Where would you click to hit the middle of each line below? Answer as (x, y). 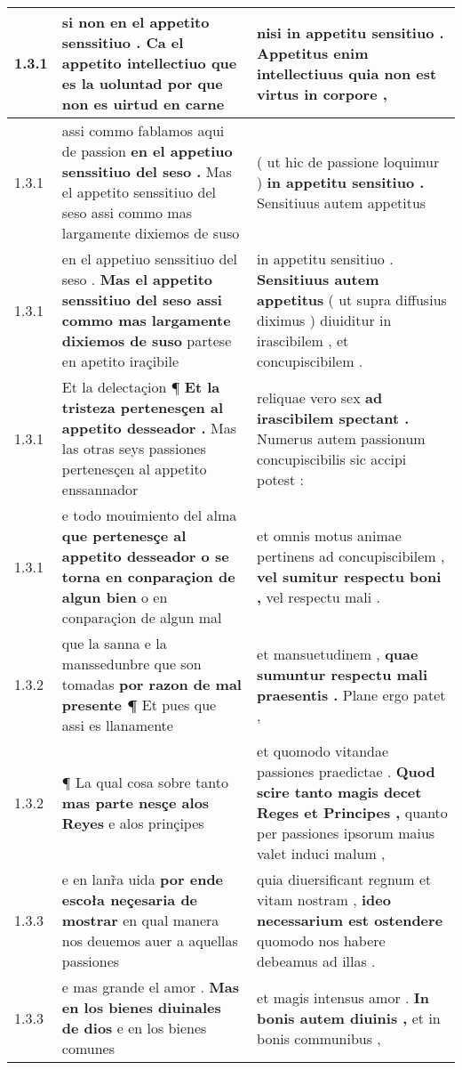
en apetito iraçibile (120, 361)
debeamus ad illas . (316, 961)
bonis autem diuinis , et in (349, 1017)
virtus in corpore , (322, 93)
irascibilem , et (303, 340)
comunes (88, 1048)
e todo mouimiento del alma (149, 515)
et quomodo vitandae (323, 751)
